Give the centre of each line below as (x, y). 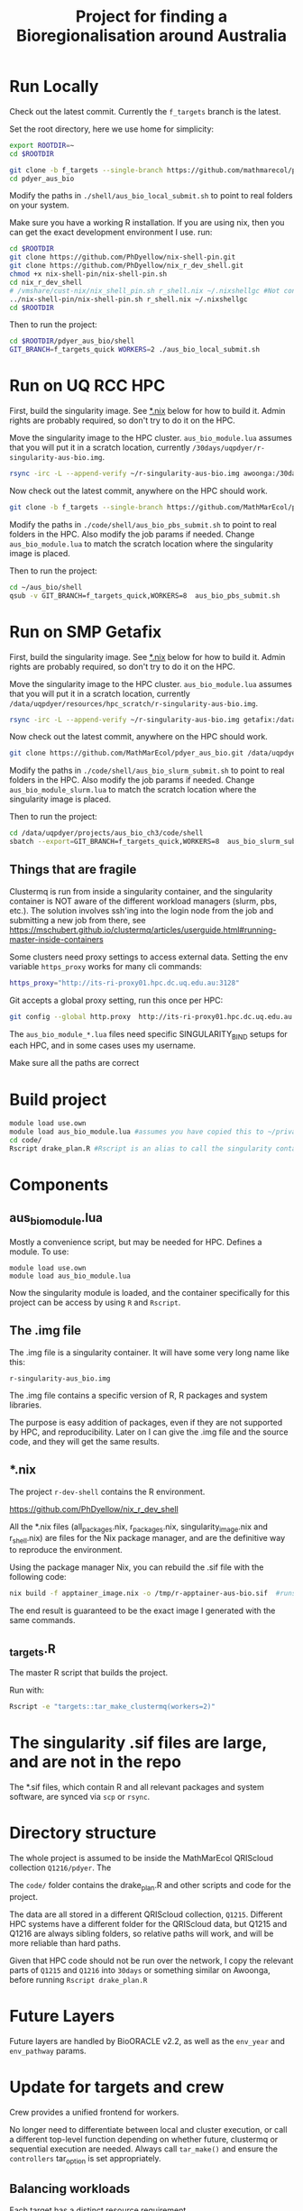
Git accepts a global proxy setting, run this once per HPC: (116, 1000)
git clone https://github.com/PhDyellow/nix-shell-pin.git (123, 257)
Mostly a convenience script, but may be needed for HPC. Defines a (136, 1243)
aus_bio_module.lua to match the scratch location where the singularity (141, 544)
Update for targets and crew (117, 2087)
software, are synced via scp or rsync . (80, 1796)
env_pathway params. (48, 2050)
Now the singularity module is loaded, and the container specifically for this (150, 1293)
